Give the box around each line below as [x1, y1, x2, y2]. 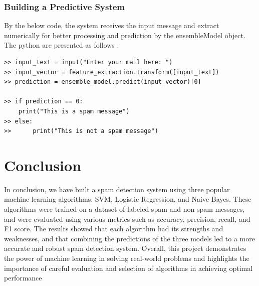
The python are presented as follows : [4, 40, 119, 50]
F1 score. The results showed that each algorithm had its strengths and [4, 223, 223, 234]
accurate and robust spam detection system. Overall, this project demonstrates [4, 243, 246, 253]
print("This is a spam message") [18, 107, 130, 115]
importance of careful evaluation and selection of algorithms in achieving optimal [4, 262, 253, 273]
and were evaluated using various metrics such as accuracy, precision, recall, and [4, 213, 250, 224]
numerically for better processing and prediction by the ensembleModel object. [4, 30, 245, 40]
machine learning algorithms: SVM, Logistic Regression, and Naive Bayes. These [4, 194, 251, 204]
